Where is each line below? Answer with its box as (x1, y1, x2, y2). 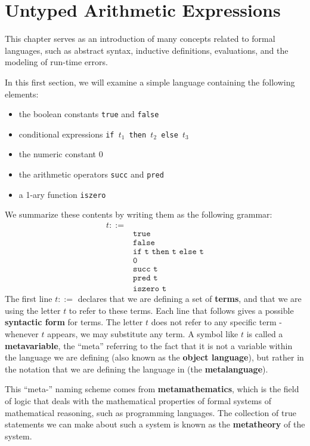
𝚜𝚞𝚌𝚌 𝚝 (133, 265, 158, 274)
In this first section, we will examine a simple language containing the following (5, 75, 295, 88)
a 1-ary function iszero (18, 188, 106, 200)
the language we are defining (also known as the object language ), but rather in (5, 351, 304, 363)
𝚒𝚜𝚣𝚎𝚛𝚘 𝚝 (133, 285, 167, 294)
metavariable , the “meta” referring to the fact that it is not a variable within (5, 339, 293, 352)
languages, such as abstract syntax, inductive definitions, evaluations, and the (5, 44, 289, 56)
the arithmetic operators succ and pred (18, 168, 164, 180)
